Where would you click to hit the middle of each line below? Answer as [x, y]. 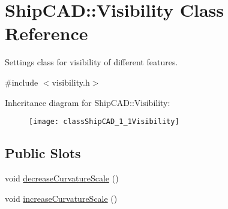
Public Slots [43, 153]
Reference [46, 33]
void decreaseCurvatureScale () [62, 178]
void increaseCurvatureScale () [61, 198]
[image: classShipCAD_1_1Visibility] [104, 122]
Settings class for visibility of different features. [91, 62]
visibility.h [71, 82]
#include [22, 82]
